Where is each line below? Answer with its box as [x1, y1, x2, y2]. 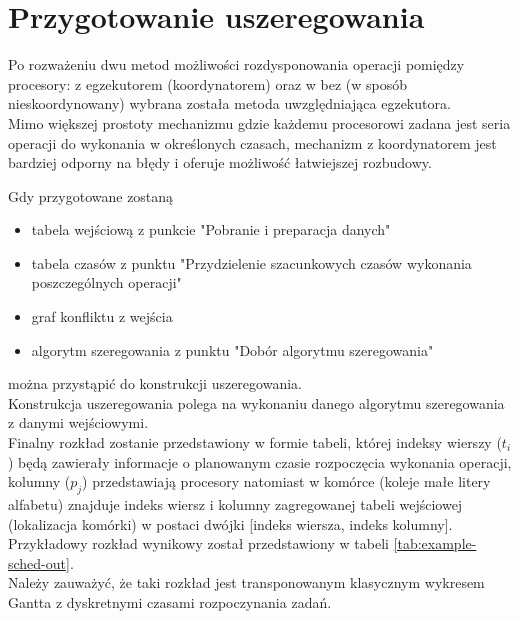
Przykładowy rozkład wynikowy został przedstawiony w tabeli [8, 533, 389, 554]
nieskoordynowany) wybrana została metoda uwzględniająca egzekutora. [8, 93, 451, 114]
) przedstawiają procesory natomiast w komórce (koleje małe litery [82, 471, 491, 492]
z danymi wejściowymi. [8, 412, 149, 433]
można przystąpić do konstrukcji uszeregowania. [8, 373, 302, 394]
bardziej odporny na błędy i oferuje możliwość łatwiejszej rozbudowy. [8, 152, 432, 173]
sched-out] [8, 552, 70, 573]
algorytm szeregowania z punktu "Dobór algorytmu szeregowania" [31, 339, 434, 360]
